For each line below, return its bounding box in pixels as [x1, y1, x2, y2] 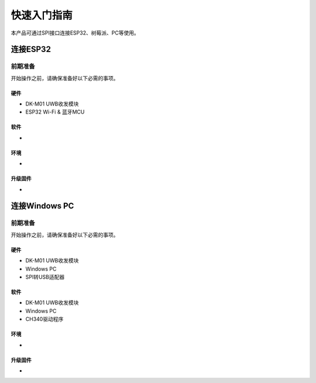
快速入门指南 [11, 9, 73, 22]
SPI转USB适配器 [25, 273, 65, 281]
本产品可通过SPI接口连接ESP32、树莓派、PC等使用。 [11, 29, 140, 36]
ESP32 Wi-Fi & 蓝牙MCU [25, 108, 85, 115]
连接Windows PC [11, 201, 74, 211]
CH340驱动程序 [25, 316, 64, 323]
